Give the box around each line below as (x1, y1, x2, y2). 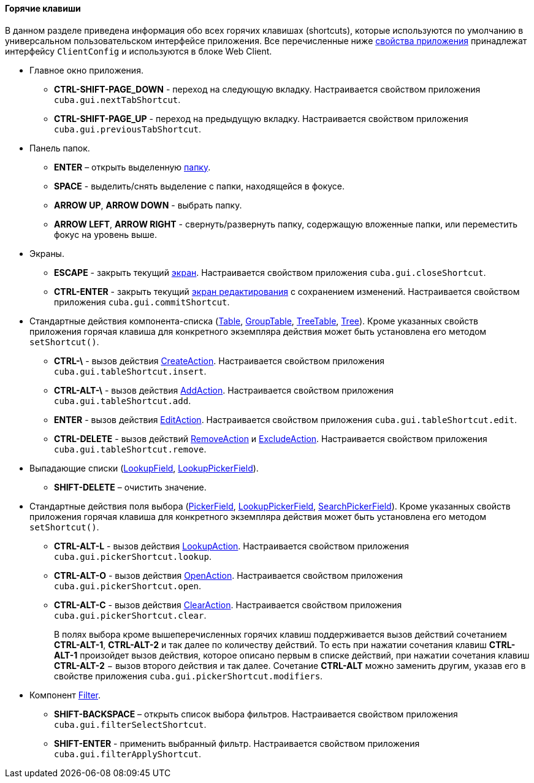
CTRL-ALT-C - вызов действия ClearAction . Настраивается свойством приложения (54, 599, 402, 610)
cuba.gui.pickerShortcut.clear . (54, 609, 207, 621)
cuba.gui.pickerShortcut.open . (54, 580, 202, 591)
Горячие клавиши (5, 3, 81, 13)
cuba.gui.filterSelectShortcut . (54, 719, 207, 730)
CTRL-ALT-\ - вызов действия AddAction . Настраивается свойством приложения (54, 384, 394, 395)
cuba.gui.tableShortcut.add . (54, 395, 191, 406)
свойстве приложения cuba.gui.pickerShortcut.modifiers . (54, 670, 323, 681)
